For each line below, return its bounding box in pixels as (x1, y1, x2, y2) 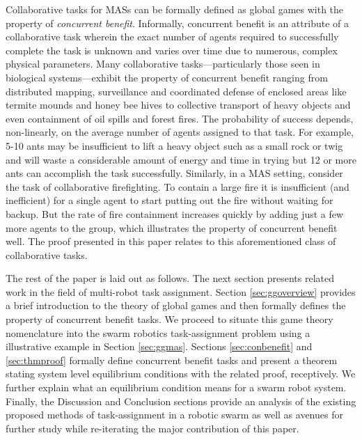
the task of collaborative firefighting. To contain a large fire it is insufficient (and (6, 179, 349, 194)
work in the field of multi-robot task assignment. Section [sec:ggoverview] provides (6, 284, 356, 299)
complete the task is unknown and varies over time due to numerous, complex (6, 42, 338, 57)
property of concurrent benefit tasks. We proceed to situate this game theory (6, 312, 333, 327)
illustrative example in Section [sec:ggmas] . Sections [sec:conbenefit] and (6, 339, 313, 354)
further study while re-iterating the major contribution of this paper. (6, 421, 299, 435)
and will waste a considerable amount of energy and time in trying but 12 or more (6, 152, 356, 166)
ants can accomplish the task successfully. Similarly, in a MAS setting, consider (6, 166, 343, 180)
